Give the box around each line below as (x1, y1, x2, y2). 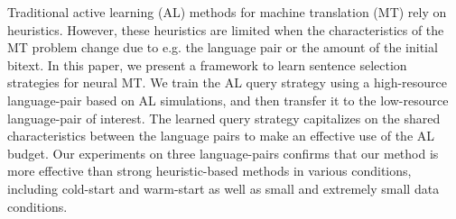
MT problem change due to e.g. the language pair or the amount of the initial (7, 38, 438, 57)
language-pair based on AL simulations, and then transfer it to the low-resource (7, 90, 449, 109)
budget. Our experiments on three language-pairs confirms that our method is (7, 143, 439, 162)
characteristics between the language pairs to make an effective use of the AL (7, 126, 435, 145)
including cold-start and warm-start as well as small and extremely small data (7, 178, 440, 197)
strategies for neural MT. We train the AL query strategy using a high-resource (7, 73, 448, 92)
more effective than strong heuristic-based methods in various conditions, (7, 161, 412, 180)
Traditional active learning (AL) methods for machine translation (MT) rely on (7, 3, 447, 21)
